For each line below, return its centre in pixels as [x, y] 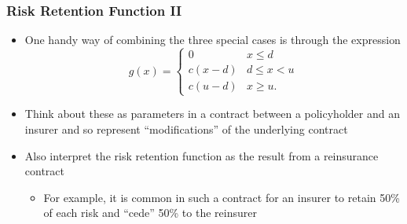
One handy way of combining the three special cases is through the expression [213, 40]
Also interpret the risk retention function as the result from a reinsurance [202, 155]
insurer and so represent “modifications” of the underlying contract [186, 129]
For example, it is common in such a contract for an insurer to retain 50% [222, 197]
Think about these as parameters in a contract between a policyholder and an [212, 114]
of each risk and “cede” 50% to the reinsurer [150, 213]
